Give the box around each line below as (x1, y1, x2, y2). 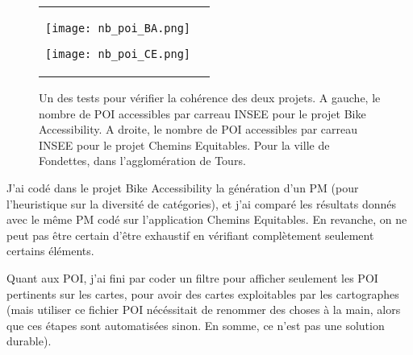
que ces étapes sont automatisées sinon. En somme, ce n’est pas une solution (6, 316, 385, 333)
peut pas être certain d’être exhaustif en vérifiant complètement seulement (6, 226, 374, 243)
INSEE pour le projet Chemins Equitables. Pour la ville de (39, 136, 330, 153)
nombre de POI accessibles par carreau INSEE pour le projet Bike (39, 105, 366, 122)
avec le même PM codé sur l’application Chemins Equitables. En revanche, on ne (6, 211, 407, 228)
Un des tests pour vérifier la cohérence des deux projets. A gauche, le (39, 89, 381, 105)
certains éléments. (6, 242, 94, 259)
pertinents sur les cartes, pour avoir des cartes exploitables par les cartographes (6, 285, 399, 302)
